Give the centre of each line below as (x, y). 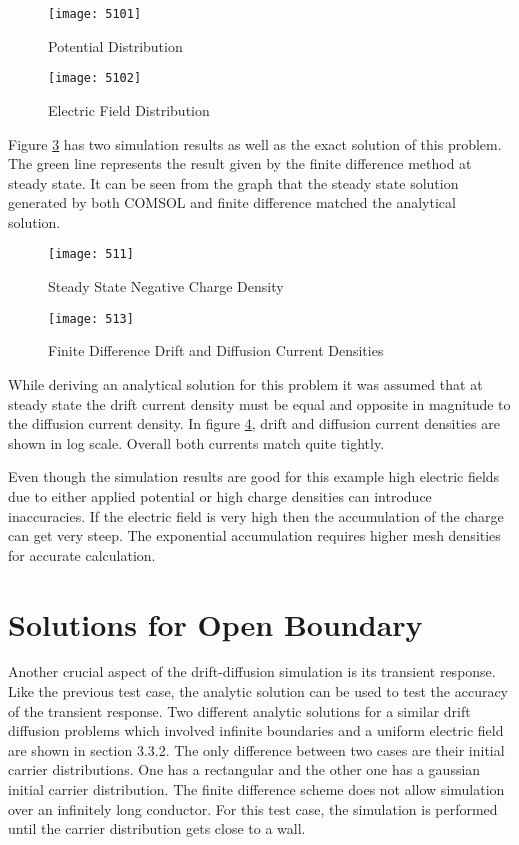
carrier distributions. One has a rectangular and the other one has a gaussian (244, 769)
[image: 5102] (95, 78)
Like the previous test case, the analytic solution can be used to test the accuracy (258, 691)
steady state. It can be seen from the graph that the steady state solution (233, 182)
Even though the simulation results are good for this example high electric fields (254, 476)
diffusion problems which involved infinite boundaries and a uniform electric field (256, 730)
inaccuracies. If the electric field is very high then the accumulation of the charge (256, 515)
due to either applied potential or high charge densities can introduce (220, 495)
